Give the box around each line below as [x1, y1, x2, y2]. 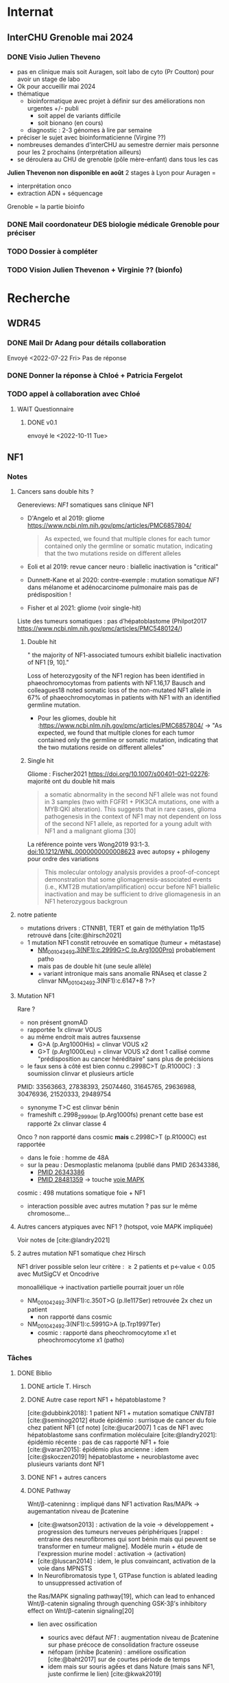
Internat [7, 4, 53, 20]
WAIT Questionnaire [16, 404, 74, 413]
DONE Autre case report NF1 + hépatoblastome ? [27, 1395, 166, 1404]
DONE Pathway [27, 1486, 71, 1494]
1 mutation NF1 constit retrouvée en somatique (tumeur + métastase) [27, 939, 221, 947]
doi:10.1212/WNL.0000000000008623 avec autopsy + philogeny [27, 847, 210, 856]
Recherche [7, 290, 71, 306]
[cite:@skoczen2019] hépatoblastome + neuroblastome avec [27, 1452, 200, 1461]
